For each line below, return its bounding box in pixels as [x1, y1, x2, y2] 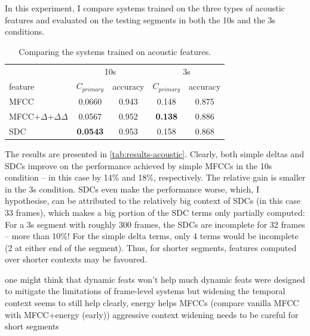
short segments [5, 320, 59, 332]
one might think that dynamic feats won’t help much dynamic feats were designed [5, 273, 305, 285]
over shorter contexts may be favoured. [5, 253, 148, 265]
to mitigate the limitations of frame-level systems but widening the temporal [5, 285, 286, 297]
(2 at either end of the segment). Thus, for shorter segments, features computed [5, 241, 297, 253]
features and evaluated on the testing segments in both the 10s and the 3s [5, 13, 276, 26]
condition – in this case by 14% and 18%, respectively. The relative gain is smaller [5, 171, 306, 184]
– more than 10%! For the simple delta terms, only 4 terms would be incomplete [5, 230, 299, 242]
